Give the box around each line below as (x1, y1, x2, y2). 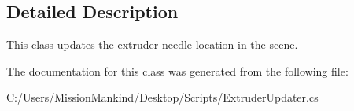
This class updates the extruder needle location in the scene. (6, 36, 298, 53)
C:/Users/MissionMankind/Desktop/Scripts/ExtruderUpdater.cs (6, 89, 319, 105)
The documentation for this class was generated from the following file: (6, 62, 348, 79)
